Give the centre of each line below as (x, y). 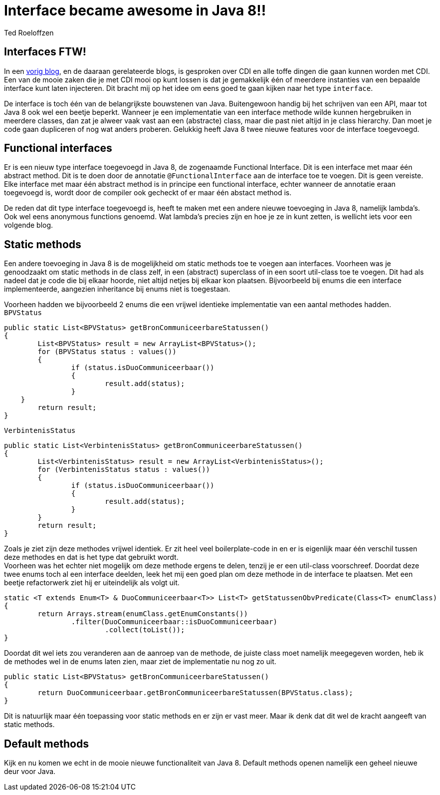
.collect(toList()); (145, 630)
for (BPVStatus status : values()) (107, 352)
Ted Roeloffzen (29, 32)
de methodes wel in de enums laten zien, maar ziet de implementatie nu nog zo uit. (140, 662)
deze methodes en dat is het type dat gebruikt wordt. (91, 557)
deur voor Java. (30, 772)
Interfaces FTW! (45, 52)
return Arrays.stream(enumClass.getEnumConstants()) (143, 614)
